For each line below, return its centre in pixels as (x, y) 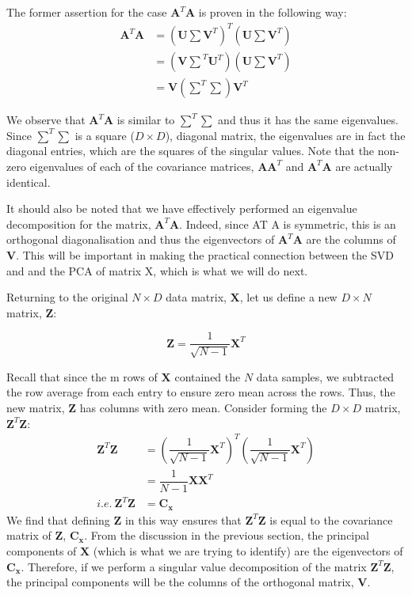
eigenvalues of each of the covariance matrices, (142, 166)
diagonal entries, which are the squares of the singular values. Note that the (191, 151)
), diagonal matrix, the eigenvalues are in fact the (285, 135)
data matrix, (196, 297)
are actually (364, 166)
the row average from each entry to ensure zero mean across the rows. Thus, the (201, 392)
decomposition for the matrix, (79, 224)
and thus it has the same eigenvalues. (308, 120)
